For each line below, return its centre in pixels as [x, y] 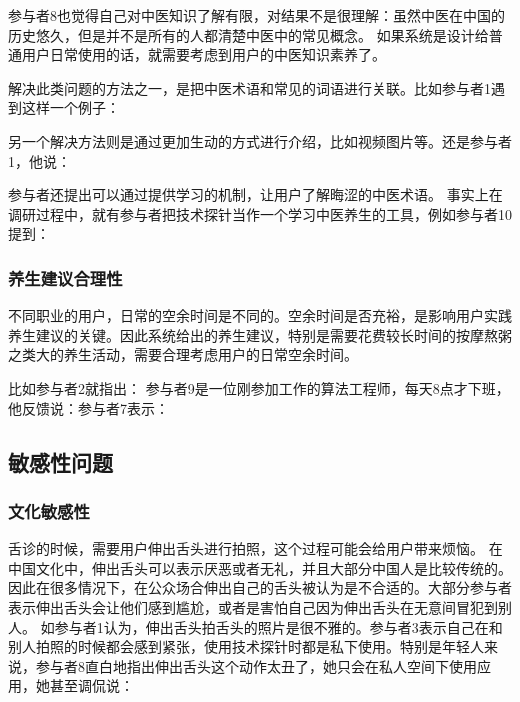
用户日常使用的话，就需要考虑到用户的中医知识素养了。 [203, 54]
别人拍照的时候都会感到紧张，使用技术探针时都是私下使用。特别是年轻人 [246, 646]
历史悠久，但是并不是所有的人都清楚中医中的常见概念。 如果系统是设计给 [248, 34]
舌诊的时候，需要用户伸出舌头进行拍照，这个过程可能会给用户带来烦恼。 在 [255, 548]
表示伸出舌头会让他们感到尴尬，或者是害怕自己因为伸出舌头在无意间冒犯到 [253, 606]
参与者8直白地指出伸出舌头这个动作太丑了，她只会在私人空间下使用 [256, 665]
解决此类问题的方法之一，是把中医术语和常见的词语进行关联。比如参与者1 [249, 87]
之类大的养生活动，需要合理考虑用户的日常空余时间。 [183, 354]
